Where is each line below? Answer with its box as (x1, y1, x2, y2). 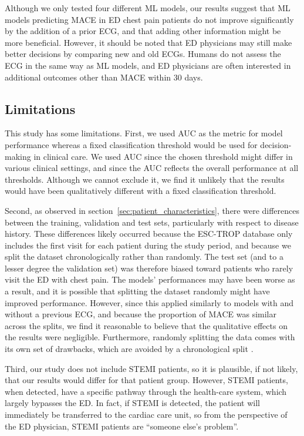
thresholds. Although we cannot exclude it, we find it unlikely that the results (5, 173, 285, 185)
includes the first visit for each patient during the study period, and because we (5, 239, 291, 251)
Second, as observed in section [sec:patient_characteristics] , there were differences (5, 204, 299, 216)
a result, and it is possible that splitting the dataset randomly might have (5, 285, 270, 297)
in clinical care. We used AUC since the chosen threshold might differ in (33, 150, 293, 162)
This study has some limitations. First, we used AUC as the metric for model (5, 127, 283, 139)
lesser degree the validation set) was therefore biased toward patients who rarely (5, 261, 293, 274)
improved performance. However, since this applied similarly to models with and (5, 296, 294, 308)
